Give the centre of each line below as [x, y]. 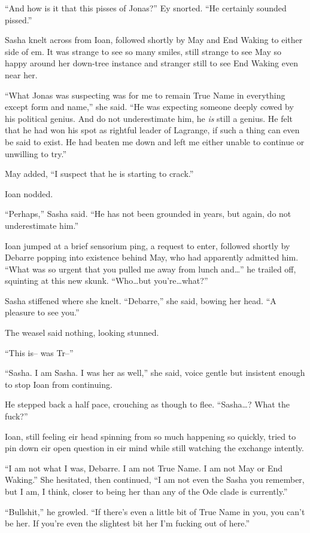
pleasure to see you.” [42, 312]
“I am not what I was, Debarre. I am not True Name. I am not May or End [144, 468]
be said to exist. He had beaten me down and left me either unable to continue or [155, 141]
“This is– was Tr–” [39, 352]
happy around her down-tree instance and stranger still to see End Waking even [151, 63]
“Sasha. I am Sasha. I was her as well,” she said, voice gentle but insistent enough [155, 373]
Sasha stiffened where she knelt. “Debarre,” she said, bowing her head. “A [141, 300]
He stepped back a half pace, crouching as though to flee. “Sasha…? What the [147, 404]
